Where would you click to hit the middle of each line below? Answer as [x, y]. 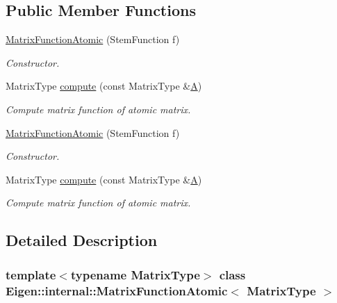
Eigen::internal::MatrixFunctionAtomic [117, 290]
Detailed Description [82, 240]
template [31, 274]
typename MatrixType [135, 274]
